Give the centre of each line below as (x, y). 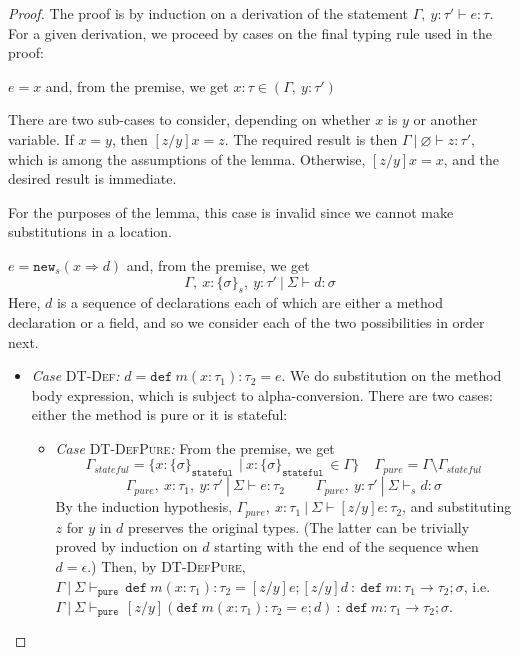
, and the (471, 158)
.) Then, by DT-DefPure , (166, 565)
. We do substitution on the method (391, 375)
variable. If (41, 138)
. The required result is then (311, 138)
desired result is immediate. (92, 178)
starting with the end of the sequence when (346, 546)
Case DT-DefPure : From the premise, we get (195, 447)
